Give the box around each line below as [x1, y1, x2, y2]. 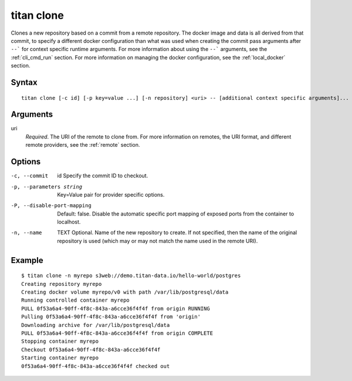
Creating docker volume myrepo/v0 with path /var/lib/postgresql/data [21, 289, 229, 296]
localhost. [57, 218, 81, 225]
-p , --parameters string [11, 183, 82, 190]
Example [11, 255, 43, 265]
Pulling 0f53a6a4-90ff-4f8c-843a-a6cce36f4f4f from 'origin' [21, 313, 201, 320]
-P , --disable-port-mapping [11, 203, 92, 209]
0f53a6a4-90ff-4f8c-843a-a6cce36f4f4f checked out [21, 363, 170, 369]
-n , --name [11, 230, 42, 236]
